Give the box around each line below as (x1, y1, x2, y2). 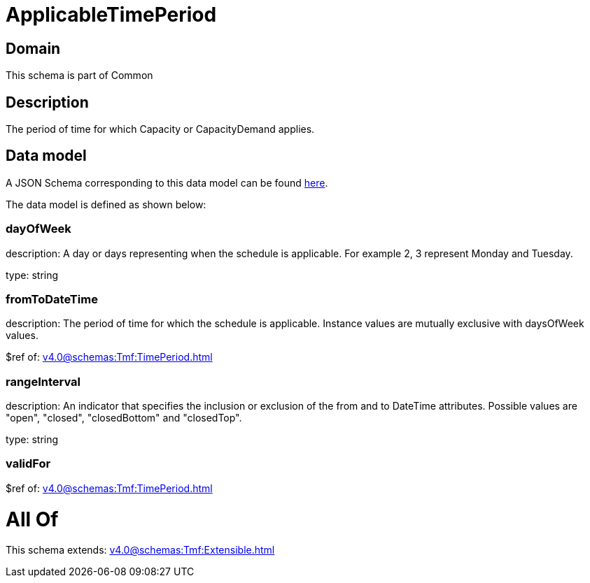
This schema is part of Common (6, 69, 153, 82)
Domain (6, 39, 61, 57)
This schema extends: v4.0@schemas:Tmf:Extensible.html (6, 544, 275, 556)
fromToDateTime (6, 291, 98, 306)
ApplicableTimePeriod (6, 3, 217, 27)
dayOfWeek (6, 222, 71, 236)
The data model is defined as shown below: (6, 198, 206, 210)
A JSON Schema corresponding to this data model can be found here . (6, 176, 328, 189)
